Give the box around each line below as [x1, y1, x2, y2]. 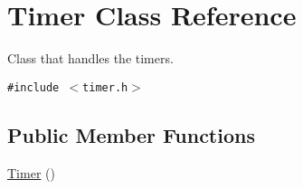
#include [7, 80, 60, 94]
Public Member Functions [7, 120, 255, 148]
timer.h [82, 80, 128, 94]
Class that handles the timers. [7, 49, 174, 68]
